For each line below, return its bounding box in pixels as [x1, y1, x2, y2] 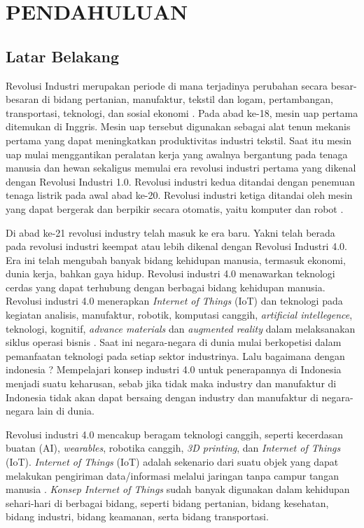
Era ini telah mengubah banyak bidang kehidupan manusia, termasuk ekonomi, [6, 252, 346, 267]
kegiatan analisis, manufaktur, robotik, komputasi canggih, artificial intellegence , [6, 307, 353, 322]
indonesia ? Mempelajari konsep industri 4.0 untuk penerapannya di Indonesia [6, 362, 342, 377]
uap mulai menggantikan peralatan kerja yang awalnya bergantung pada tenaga [6, 146, 348, 161]
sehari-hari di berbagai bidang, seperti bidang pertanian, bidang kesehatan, [6, 495, 329, 510]
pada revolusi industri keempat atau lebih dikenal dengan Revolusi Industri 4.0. [6, 239, 347, 253]
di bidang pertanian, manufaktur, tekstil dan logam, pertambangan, [41, 92, 333, 106]
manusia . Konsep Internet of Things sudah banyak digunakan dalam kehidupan [6, 482, 350, 496]
